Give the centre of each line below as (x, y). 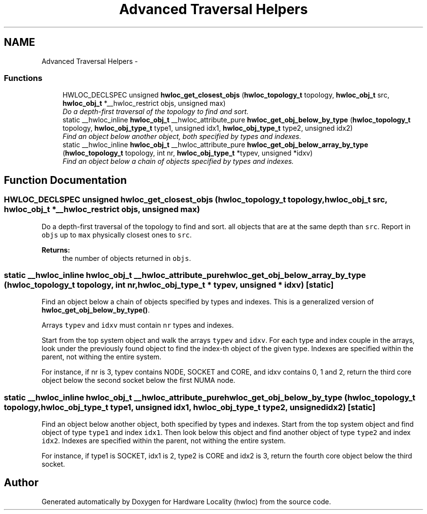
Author (21, 483)
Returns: (56, 250)
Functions (23, 78)
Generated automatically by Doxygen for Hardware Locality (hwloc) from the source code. (186, 501)
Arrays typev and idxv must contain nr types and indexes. (138, 325)
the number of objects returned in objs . (127, 258)
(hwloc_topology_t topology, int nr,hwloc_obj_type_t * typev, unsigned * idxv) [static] (169, 285)
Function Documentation (65, 180)
